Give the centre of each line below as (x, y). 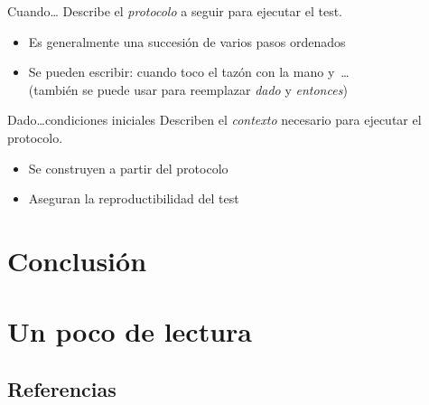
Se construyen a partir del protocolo (128, 168)
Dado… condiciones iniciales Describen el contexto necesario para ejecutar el (214, 120)
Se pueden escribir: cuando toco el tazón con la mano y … (189, 72)
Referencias (62, 388)
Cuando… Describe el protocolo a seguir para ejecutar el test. (175, 11)
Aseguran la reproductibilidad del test (134, 198)
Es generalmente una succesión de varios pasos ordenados (187, 41)
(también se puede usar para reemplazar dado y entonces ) (188, 89)
